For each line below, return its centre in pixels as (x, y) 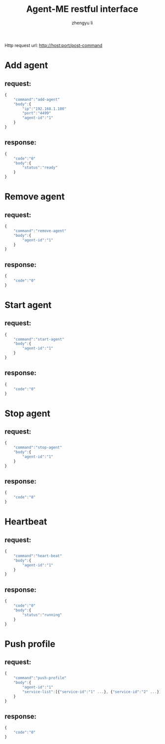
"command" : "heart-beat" (38, 556)
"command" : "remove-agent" (40, 231)
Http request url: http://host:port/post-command (54, 45)
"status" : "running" (42, 615)
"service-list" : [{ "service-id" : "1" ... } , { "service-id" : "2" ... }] (92, 692)
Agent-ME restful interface (82, 9)
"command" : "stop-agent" (38, 448)
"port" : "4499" (37, 113)
